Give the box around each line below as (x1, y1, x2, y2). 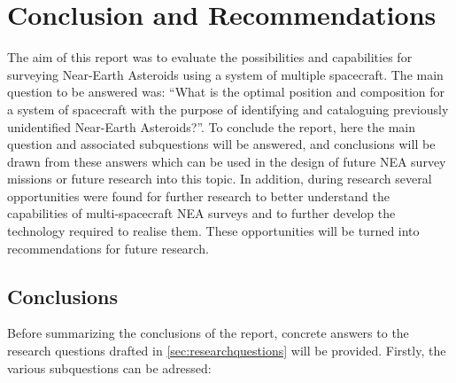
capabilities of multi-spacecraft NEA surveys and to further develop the (7, 204, 396, 223)
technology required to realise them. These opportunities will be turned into (7, 222, 420, 240)
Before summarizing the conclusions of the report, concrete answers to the (7, 324, 409, 342)
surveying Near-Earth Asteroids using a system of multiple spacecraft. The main (7, 65, 444, 83)
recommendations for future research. (7, 238, 209, 257)
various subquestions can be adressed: (7, 358, 212, 377)
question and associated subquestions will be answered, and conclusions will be (7, 135, 436, 153)
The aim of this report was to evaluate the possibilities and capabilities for (7, 48, 413, 66)
